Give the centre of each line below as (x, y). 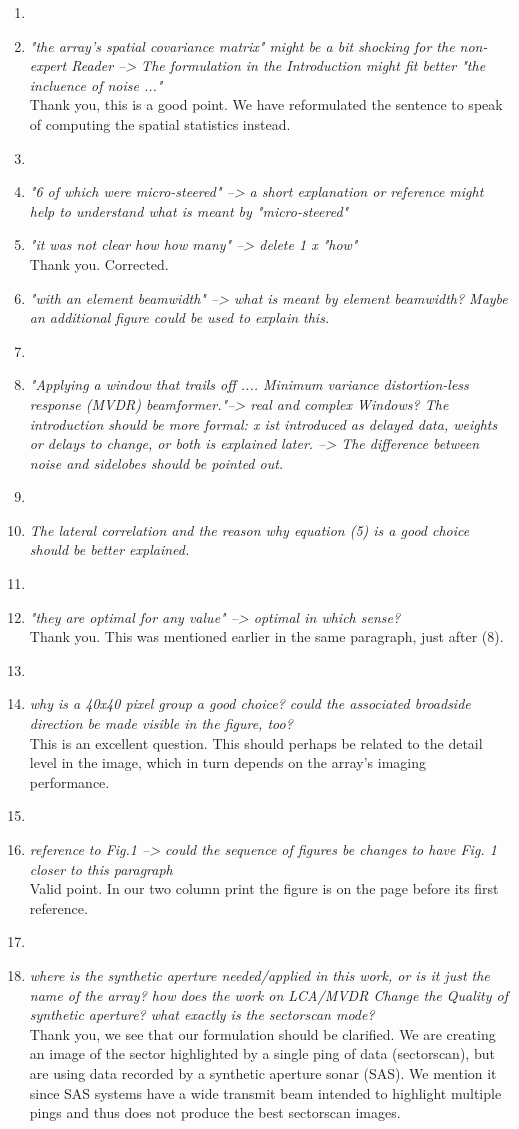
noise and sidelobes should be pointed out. (156, 462)
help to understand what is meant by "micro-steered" (189, 210)
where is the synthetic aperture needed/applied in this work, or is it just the (259, 974)
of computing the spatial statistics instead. (160, 123)
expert (48, 65)
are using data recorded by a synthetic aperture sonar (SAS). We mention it (263, 1072)
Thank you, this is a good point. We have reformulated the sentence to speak (266, 104)
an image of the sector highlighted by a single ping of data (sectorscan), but (262, 1053)
